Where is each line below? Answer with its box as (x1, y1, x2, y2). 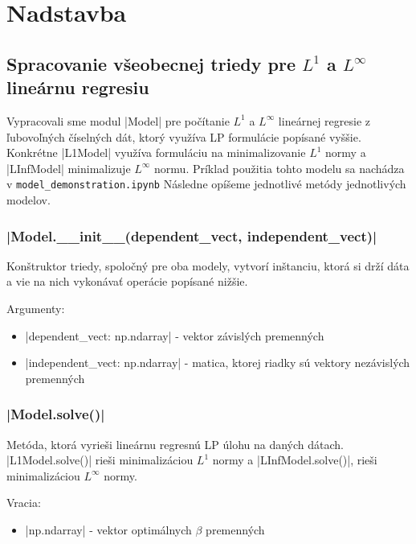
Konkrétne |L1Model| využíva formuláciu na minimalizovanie (6, 144, 306, 161)
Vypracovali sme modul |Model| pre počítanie (6, 112, 230, 129)
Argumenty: (6, 300, 65, 316)
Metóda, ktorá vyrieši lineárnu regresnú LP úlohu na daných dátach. (6, 435, 345, 452)
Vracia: (6, 494, 41, 511)
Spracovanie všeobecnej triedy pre (6, 51, 296, 76)
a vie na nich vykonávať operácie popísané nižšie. (6, 273, 248, 290)
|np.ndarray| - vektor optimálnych (25, 521, 192, 538)
